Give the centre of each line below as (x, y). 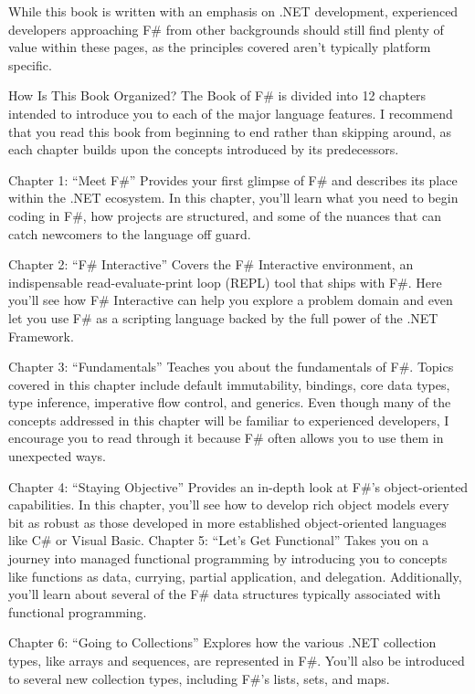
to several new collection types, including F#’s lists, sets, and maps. (199, 678)
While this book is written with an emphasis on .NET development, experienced (233, 11)
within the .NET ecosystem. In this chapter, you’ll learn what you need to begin (233, 198)
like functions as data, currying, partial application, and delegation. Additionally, (235, 576)
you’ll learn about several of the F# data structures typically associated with (225, 594)
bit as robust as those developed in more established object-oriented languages (227, 522)
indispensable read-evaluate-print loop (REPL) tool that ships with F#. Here (225, 282)
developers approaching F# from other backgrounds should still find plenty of (226, 29)
